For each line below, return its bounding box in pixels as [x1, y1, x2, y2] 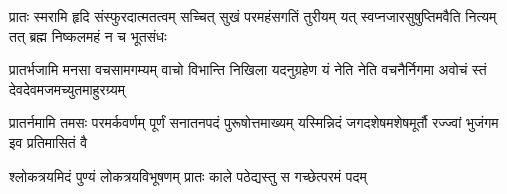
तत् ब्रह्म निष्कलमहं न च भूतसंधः [9, 25, 167, 46]
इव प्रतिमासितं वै [9, 131, 88, 152]
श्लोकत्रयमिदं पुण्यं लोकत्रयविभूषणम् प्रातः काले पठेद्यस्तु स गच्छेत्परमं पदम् [9, 165, 367, 186]
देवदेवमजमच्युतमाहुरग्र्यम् [9, 78, 126, 99]
